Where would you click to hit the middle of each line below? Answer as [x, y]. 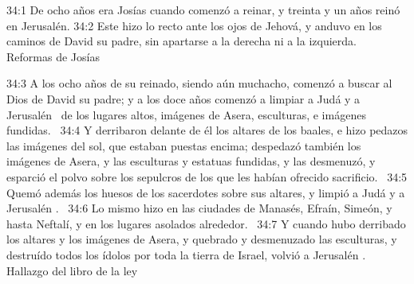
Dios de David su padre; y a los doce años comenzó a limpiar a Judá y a [183, 98]
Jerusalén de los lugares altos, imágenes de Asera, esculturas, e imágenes [186, 114]
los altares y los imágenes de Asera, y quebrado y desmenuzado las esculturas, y [202, 239]
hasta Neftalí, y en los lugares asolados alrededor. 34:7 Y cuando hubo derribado [206, 223]
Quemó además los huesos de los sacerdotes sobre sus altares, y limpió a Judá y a [206, 192]
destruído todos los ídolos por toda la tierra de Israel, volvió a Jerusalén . [186, 254]
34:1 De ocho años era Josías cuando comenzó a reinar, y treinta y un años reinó [203, 10]
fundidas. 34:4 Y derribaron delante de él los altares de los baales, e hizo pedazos [207, 130]
